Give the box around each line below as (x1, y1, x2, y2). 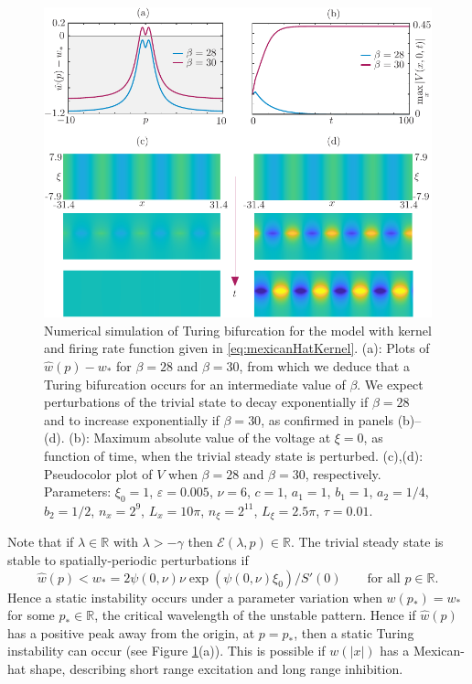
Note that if (7, 532, 74, 551)
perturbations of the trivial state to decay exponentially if (44, 392, 369, 411)
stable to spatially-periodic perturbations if (7, 550, 249, 569)
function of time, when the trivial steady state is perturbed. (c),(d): (44, 445, 424, 465)
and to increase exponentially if (44, 410, 220, 429)
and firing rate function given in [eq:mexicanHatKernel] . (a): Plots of (44, 338, 430, 358)
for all (367, 572, 401, 585)
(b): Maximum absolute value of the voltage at (69, 428, 331, 447)
